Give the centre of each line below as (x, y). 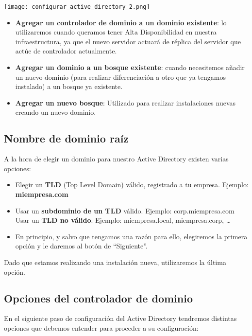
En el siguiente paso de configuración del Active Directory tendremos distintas (120, 318)
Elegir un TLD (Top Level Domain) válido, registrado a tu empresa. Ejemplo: (132, 185)
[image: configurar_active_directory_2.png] (77, 7)
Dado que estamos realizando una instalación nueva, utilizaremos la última (115, 262)
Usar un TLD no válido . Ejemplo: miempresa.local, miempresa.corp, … (123, 220)
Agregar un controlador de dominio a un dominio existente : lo (121, 22)
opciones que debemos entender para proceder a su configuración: (101, 327)
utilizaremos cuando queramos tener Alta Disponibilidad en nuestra (116, 32)
